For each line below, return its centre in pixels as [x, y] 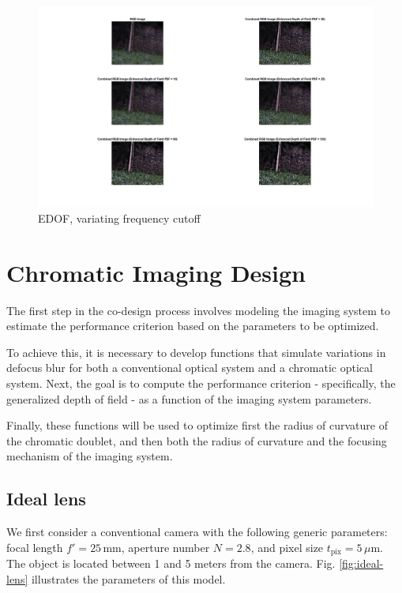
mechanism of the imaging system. [90, 456]
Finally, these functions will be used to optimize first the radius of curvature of [197, 425]
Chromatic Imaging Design [156, 272]
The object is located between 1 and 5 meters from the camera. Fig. [171, 563]
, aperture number [165, 547]
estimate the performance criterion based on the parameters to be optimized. [193, 326]
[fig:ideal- [361, 563]
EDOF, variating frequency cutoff [119, 218]
